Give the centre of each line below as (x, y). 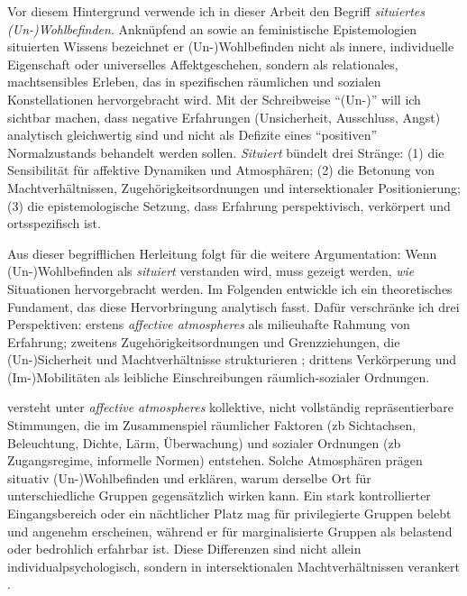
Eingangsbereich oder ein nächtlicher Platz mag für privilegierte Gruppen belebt (229, 513)
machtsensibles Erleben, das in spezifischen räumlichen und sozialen (194, 82)
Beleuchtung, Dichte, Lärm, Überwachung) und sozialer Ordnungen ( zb (204, 442)
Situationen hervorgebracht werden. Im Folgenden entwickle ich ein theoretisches (230, 288)
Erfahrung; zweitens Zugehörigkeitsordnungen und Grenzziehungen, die (204, 341)
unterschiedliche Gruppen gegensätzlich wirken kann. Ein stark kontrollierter (219, 495)
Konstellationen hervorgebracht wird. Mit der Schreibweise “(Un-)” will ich (214, 99)
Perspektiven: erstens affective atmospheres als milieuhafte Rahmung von (209, 324)
